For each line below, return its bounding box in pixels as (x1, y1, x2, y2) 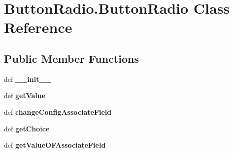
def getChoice (4, 123, 50, 133)
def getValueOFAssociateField (4, 140, 106, 150)
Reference (4, 17, 72, 37)
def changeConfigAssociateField (4, 106, 112, 117)
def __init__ (4, 74, 51, 84)
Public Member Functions (4, 51, 139, 66)
